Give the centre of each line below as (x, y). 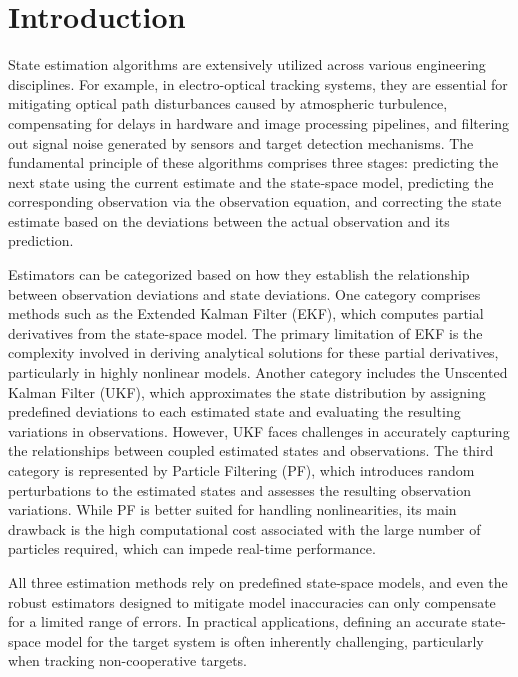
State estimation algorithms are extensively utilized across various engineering (247, 64)
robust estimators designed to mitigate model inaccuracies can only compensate (252, 601)
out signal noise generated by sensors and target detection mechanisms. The (241, 142)
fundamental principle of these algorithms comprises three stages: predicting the (253, 162)
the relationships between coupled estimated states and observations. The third (251, 450)
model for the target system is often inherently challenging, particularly (264, 640)
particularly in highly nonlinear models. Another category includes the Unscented (258, 372)
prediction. (41, 240)
